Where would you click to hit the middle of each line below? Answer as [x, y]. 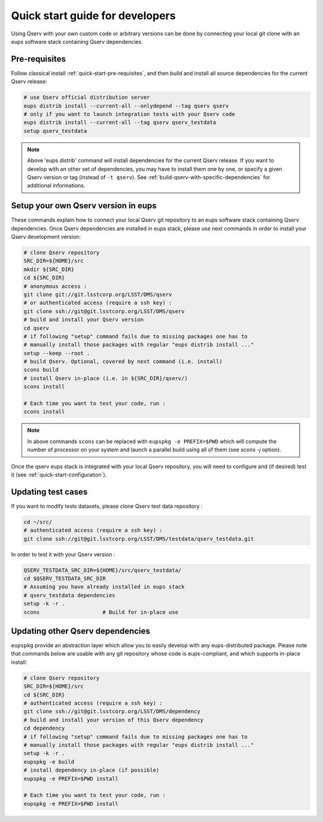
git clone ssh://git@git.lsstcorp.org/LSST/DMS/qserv [104, 311]
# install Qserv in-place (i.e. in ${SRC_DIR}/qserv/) [106, 378]
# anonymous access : [55, 286]
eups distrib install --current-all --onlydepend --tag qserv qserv [126, 106]
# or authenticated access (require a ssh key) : [98, 303]
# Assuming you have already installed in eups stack [104, 587]
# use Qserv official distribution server [87, 98]
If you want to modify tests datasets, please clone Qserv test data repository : [107, 506]
